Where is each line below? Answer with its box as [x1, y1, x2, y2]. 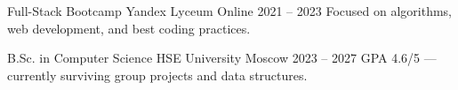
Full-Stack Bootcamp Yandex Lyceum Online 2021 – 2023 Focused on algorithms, [7, 2, 452, 19]
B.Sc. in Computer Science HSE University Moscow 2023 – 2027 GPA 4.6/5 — [7, 49, 437, 67]
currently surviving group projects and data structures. [7, 65, 308, 84]
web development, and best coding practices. [7, 19, 251, 37]
